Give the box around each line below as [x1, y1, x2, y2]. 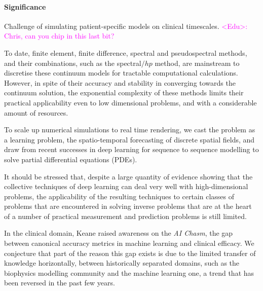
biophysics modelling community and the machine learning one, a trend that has [4, 267, 254, 278]
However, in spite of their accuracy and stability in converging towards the [4, 77, 236, 88]
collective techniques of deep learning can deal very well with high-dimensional [4, 181, 248, 192]
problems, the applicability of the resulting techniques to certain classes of [4, 191, 235, 201]
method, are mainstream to [155, 57, 240, 68]
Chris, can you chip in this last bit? [4, 30, 115, 41]
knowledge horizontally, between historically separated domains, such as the [4, 258, 240, 268]
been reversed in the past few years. [4, 277, 115, 288]
